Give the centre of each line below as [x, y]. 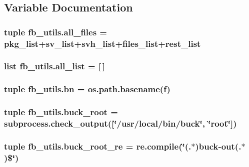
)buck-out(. [218, 146]
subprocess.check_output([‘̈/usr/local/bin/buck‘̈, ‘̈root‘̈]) [120, 123]
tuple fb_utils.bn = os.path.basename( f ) [87, 89]
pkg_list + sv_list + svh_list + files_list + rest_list [102, 43]
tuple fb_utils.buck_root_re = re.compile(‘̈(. [98, 146]
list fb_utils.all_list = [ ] [55, 66]
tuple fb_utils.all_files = [55, 32]
